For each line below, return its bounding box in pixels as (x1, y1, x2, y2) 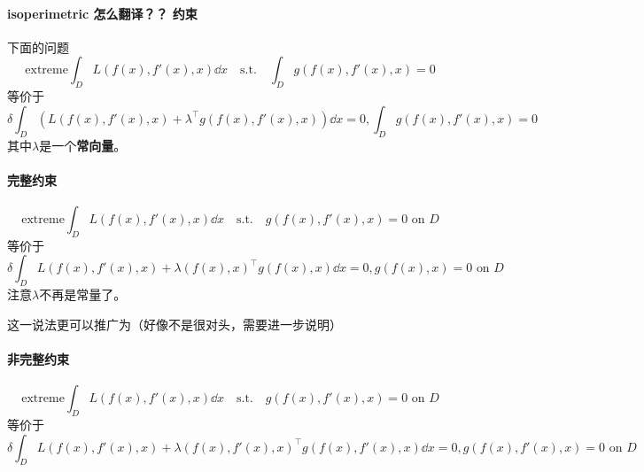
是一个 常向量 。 (39, 135, 127, 154)
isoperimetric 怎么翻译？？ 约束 (7, 4, 198, 22)
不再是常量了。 (39, 285, 127, 304)
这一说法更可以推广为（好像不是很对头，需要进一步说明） (7, 314, 342, 333)
